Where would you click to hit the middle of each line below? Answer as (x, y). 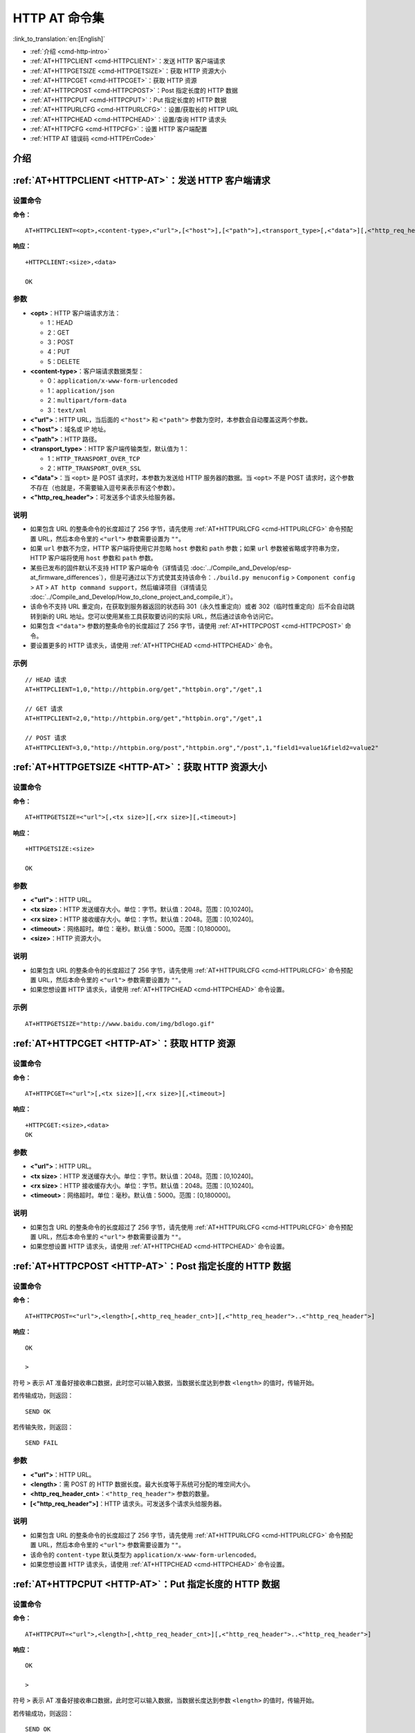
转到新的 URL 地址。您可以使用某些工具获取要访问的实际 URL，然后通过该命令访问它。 (154, 616)
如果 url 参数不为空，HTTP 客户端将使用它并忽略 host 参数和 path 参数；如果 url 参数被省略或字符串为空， (186, 548)
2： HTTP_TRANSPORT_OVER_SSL (94, 468)
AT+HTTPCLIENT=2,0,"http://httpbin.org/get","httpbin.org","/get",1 (144, 719)
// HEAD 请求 (46, 680)
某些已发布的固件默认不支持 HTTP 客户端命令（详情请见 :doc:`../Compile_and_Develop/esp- (161, 568)
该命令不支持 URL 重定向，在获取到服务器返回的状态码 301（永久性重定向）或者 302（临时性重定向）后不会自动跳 (193, 607)
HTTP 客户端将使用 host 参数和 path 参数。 (93, 558)
